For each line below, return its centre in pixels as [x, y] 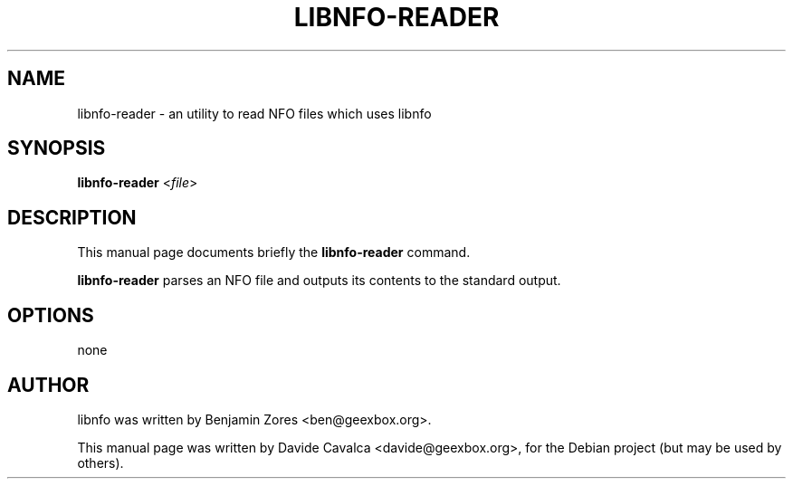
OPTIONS [51, 315]
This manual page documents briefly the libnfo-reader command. [274, 253]
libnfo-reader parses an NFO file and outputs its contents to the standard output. [319, 281]
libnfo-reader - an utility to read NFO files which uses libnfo [254, 113]
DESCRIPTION [72, 217]
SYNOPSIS [57, 148]
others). [100, 462]
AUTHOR [48, 385]
